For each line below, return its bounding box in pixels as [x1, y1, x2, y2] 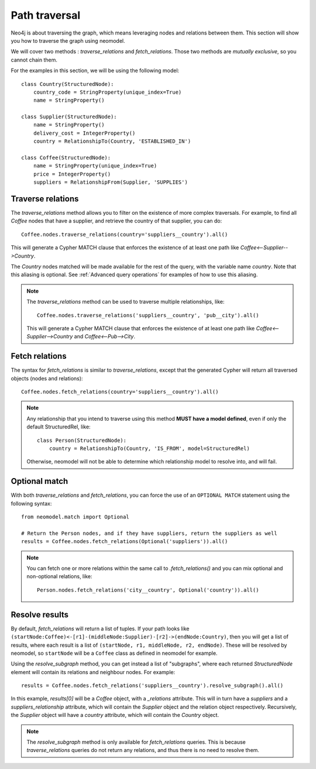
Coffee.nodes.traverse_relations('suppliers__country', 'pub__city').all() [37, 312, 259, 318]
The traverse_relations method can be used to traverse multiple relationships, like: [26, 298, 225, 305]
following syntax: [11, 500, 52, 507]
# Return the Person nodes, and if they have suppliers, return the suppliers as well [21, 530, 277, 537]
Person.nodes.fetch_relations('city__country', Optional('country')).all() [37, 586, 259, 593]
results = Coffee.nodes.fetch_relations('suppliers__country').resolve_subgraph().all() [21, 682, 284, 689]
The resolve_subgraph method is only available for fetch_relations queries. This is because [26, 739, 246, 746]
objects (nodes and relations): [11, 375, 83, 382]
